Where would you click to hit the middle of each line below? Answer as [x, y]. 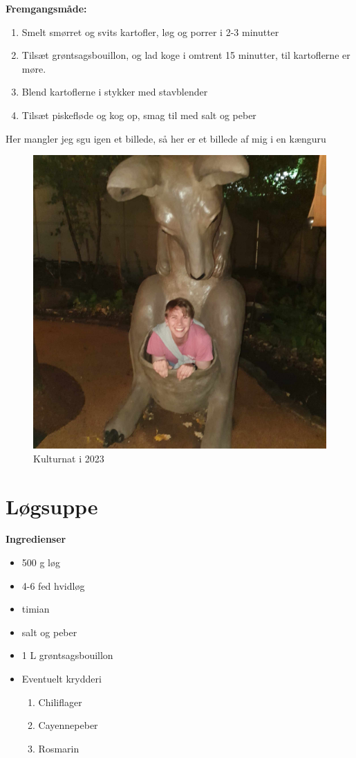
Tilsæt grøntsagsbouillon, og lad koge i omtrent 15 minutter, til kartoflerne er [186, 55]
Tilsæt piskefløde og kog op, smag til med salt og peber [139, 115]
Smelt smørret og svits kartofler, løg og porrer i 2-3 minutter [150, 31]
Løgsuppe [52, 506]
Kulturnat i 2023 [69, 458]
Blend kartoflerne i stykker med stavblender [115, 92]
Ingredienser [36, 539]
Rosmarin [59, 748]
